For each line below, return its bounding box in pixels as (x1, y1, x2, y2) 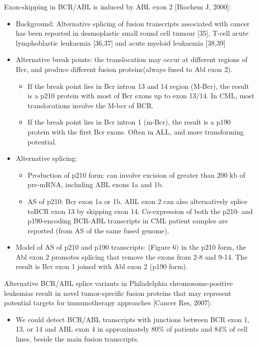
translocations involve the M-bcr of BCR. (27, 100, 154, 110)
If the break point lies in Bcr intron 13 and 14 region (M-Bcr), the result (27, 80, 249, 91)
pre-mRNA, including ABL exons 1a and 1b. (27, 179, 164, 190)
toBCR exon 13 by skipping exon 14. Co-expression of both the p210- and (27, 206, 253, 216)
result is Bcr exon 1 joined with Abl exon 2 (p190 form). (15, 261, 188, 272)
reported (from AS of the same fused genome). (27, 225, 170, 235)
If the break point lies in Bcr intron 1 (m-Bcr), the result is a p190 (27, 117, 231, 127)
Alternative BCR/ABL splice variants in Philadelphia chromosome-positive (4, 278, 233, 288)
